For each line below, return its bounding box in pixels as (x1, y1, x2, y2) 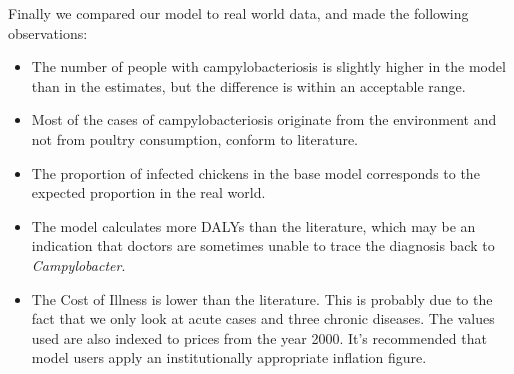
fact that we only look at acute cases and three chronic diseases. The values (31, 308, 495, 329)
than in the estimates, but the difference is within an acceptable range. (31, 75, 466, 96)
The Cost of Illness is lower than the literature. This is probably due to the (31, 288, 493, 309)
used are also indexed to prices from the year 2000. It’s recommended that (31, 327, 487, 348)
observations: (8, 22, 88, 43)
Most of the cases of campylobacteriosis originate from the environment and (31, 109, 497, 130)
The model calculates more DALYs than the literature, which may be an (31, 215, 476, 236)
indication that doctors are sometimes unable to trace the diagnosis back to (31, 235, 495, 256)
